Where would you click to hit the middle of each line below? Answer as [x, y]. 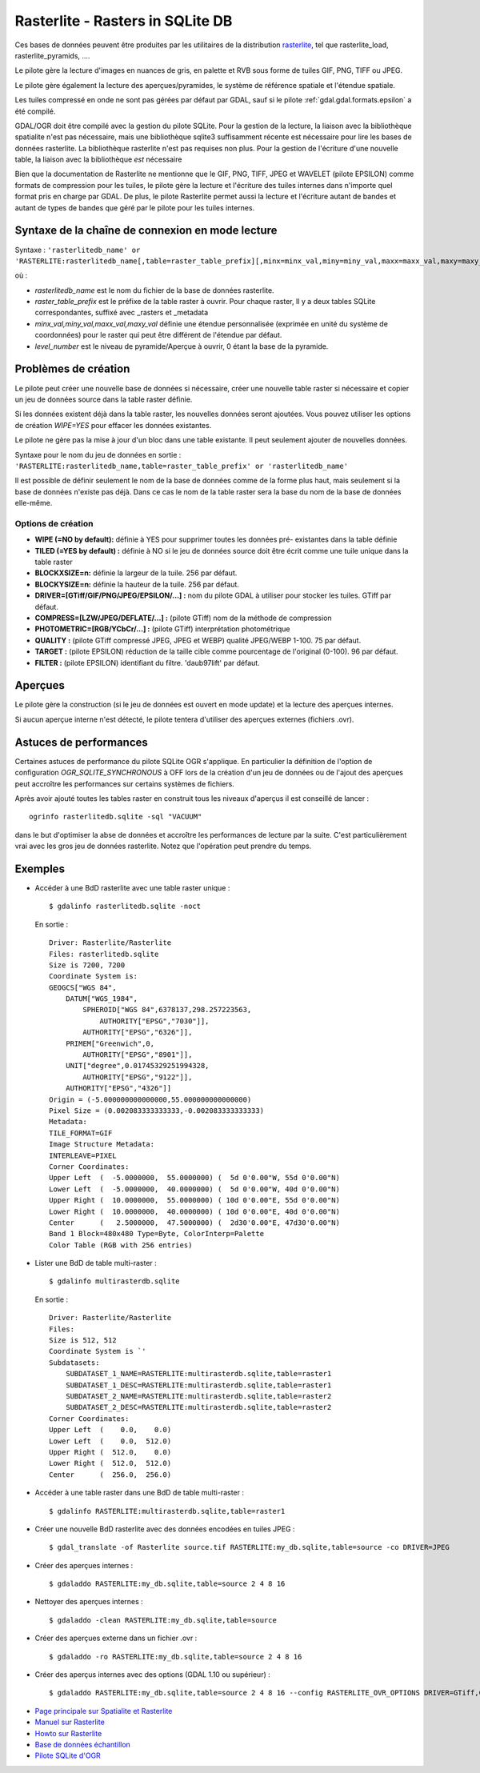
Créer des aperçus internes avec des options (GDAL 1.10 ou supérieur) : [153, 1675]
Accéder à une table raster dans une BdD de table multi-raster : [139, 1493]
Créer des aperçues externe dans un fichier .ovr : [116, 1638]
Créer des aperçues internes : [84, 1565]
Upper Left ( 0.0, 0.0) [110, 1430]
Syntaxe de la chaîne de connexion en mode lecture [146, 231]
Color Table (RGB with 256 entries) [121, 1245]
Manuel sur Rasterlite [70, 1722]
